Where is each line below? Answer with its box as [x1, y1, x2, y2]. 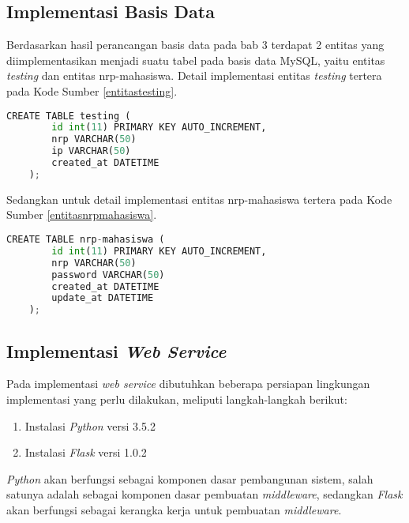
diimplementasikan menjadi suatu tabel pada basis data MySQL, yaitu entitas [6, 51, 385, 68]
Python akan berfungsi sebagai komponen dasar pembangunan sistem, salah [6, 470, 373, 487]
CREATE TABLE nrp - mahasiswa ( [6, 234, 165, 246]
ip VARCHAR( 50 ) [51, 145, 131, 157]
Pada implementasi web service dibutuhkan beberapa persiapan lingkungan [6, 375, 370, 392]
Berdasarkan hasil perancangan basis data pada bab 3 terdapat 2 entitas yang [6, 36, 385, 53]
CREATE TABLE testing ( [6, 110, 131, 122]
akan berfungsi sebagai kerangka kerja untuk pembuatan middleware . [6, 501, 342, 517]
